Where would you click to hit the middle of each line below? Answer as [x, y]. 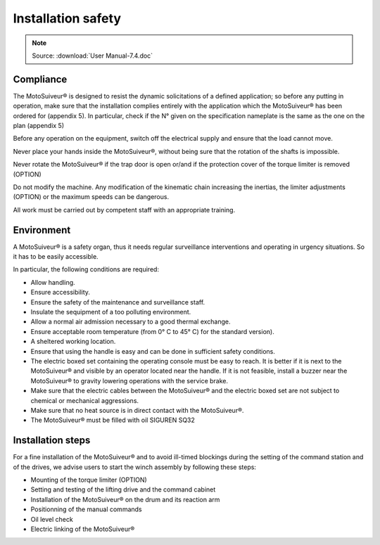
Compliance [40, 79]
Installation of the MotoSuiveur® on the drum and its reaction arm [125, 499]
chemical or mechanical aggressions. [85, 400]
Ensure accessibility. [61, 293]
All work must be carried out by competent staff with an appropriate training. [124, 210]
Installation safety [67, 18]
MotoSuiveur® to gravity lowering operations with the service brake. [129, 380]
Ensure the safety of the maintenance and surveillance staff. [118, 302]
